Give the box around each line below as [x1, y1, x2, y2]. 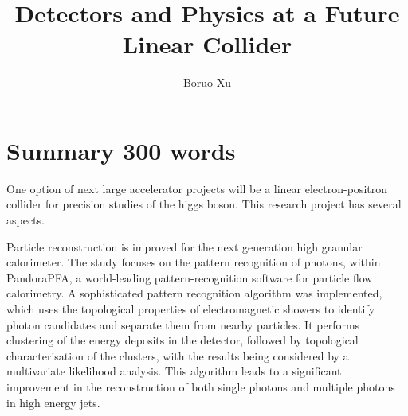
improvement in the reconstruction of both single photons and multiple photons [6, 378, 395, 395]
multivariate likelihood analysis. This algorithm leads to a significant [6, 363, 342, 379]
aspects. [6, 212, 45, 228]
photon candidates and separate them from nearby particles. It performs [6, 316, 360, 332]
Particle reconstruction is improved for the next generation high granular [6, 238, 363, 255]
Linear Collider [122, 28, 292, 60]
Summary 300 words [6, 134, 236, 166]
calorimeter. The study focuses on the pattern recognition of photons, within [6, 254, 381, 270]
